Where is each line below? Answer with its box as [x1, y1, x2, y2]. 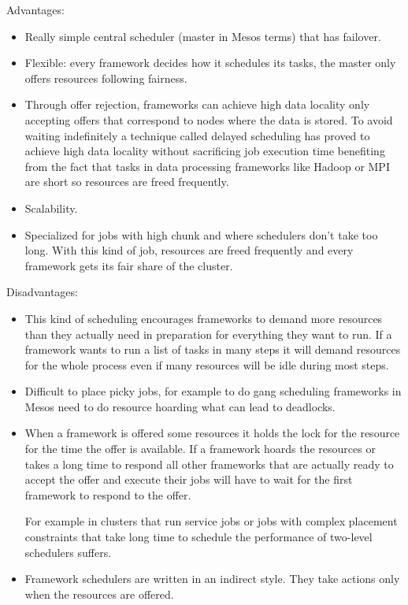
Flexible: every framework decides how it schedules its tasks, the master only [24, 54, 396, 71]
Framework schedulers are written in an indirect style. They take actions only [24, 570, 400, 587]
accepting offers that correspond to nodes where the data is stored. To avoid [24, 111, 393, 128]
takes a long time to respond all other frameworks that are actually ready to [24, 455, 394, 472]
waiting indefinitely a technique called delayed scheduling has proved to [24, 127, 370, 143]
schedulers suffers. [24, 544, 112, 560]
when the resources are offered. [24, 585, 174, 602]
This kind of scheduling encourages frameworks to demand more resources [24, 310, 383, 326]
